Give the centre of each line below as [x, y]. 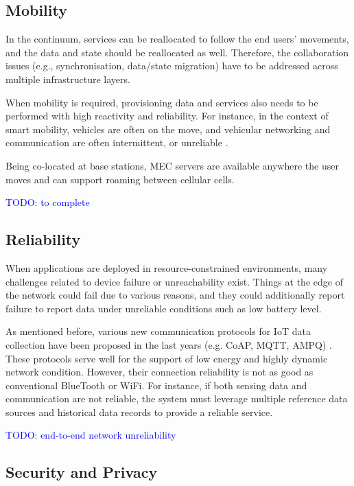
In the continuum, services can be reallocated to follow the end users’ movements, [177, 39]
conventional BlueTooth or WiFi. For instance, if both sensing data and [156, 385]
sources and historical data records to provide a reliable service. [139, 412]
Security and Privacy [82, 472]
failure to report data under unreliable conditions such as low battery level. [164, 308]
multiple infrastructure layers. [68, 79]
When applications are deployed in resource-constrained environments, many [167, 267]
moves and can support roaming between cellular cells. [120, 179]
